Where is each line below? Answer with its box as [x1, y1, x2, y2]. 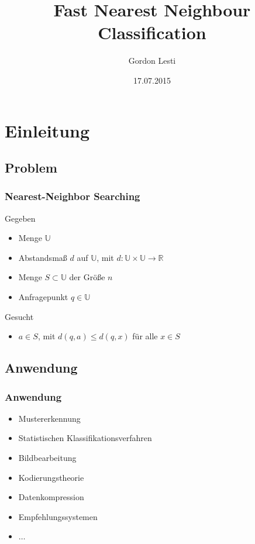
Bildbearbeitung [18, 452, 77, 464]
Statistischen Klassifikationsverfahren [18, 432, 152, 444]
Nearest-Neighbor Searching [5, 189, 140, 204]
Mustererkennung [18, 412, 81, 424]
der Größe [69, 271, 105, 283]
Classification [98, 20, 206, 44]
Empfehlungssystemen [18, 510, 98, 522]
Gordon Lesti [128, 54, 176, 67]
